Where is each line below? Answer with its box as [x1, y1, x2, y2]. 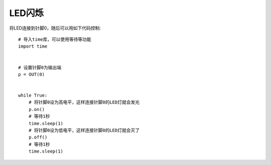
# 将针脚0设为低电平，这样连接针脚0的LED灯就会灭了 [28, 127, 140, 133]
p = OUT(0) [18, 71, 45, 77]
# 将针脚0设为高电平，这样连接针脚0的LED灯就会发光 [28, 99, 140, 105]
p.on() [28, 106, 45, 112]
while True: [18, 92, 48, 98]
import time [18, 43, 48, 49]
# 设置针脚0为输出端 [18, 64, 62, 70]
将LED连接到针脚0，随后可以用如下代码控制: [9, 25, 101, 31]
